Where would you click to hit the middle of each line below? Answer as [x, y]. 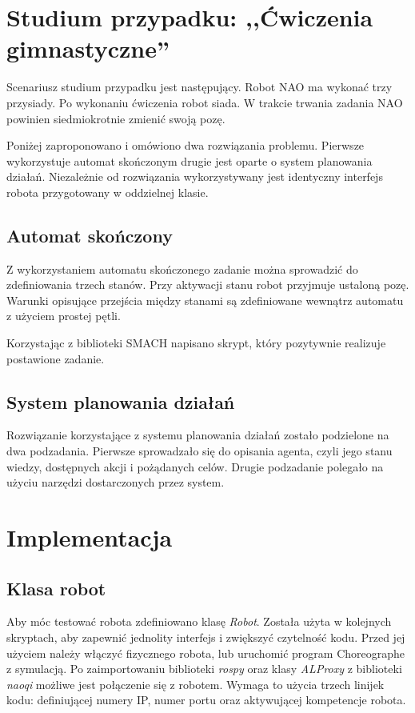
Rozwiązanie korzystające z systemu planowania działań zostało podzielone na [198, 435]
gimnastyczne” [88, 48]
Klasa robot [56, 588]
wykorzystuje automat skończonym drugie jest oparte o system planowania [190, 160]
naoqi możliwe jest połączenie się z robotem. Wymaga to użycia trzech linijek [196, 684]
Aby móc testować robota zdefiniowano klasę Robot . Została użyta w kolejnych [199, 621]
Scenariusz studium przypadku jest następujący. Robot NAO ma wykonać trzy [200, 87]
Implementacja [90, 537]
